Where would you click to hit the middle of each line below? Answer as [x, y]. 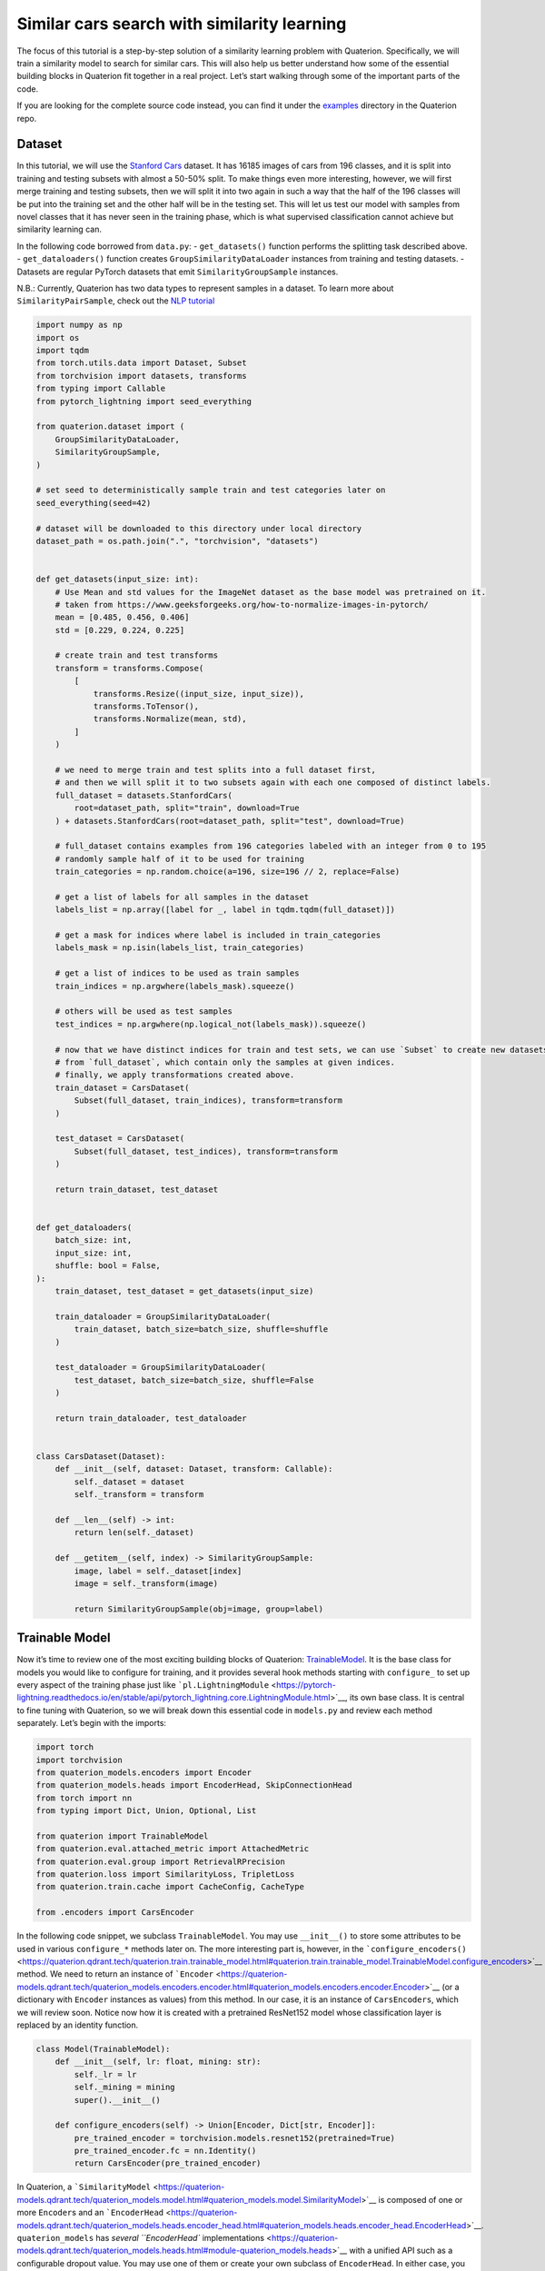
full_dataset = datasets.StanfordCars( [144, 795]
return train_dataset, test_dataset [136, 1189]
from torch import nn [84, 1798]
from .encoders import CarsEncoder [115, 1913]
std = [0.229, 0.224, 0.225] [120, 630]
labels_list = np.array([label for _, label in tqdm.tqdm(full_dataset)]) [225, 910]
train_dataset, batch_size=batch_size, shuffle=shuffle [201, 1329]
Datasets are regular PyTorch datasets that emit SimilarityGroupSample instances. [178, 272]
